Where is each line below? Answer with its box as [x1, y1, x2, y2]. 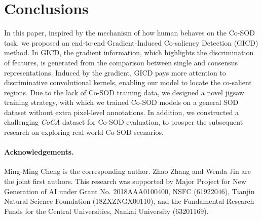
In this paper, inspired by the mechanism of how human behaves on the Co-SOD [4, 27, 255, 38]
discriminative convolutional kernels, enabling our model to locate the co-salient [4, 77, 252, 88]
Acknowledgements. [4, 146, 74, 157]
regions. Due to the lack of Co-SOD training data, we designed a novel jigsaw [4, 87, 244, 97]
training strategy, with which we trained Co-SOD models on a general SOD [4, 97, 239, 107]
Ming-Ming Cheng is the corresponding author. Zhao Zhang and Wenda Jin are [4, 166, 251, 176]
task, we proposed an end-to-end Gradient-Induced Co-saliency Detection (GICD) [4, 37, 258, 48]
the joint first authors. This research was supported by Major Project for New [4, 176, 246, 187]
